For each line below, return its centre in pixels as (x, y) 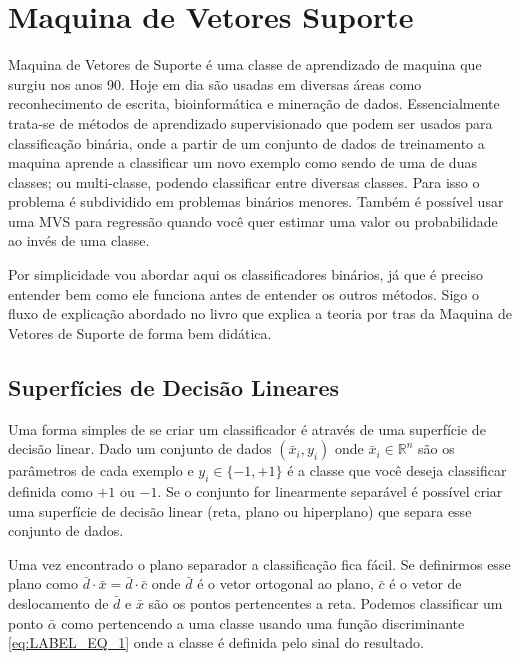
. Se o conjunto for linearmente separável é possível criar (330, 491)
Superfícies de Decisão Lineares (174, 386)
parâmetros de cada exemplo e (101, 470)
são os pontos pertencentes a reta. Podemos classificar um (325, 603)
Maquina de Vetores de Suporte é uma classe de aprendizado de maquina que (245, 64)
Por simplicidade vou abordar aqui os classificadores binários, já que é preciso (246, 274)
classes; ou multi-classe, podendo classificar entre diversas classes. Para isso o (244, 181)
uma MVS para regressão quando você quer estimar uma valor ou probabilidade (253, 220)
